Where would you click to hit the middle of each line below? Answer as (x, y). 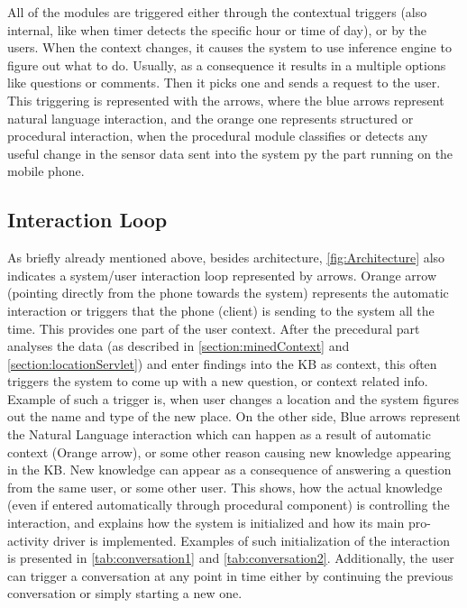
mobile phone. (46, 171)
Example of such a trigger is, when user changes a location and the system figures (233, 398)
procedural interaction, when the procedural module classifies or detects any (218, 136)
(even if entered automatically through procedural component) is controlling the (229, 505)
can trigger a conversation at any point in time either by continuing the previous (230, 575)
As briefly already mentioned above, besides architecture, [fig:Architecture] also (226, 258)
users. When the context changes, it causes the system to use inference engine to (229, 47)
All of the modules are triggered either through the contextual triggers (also (217, 12)
